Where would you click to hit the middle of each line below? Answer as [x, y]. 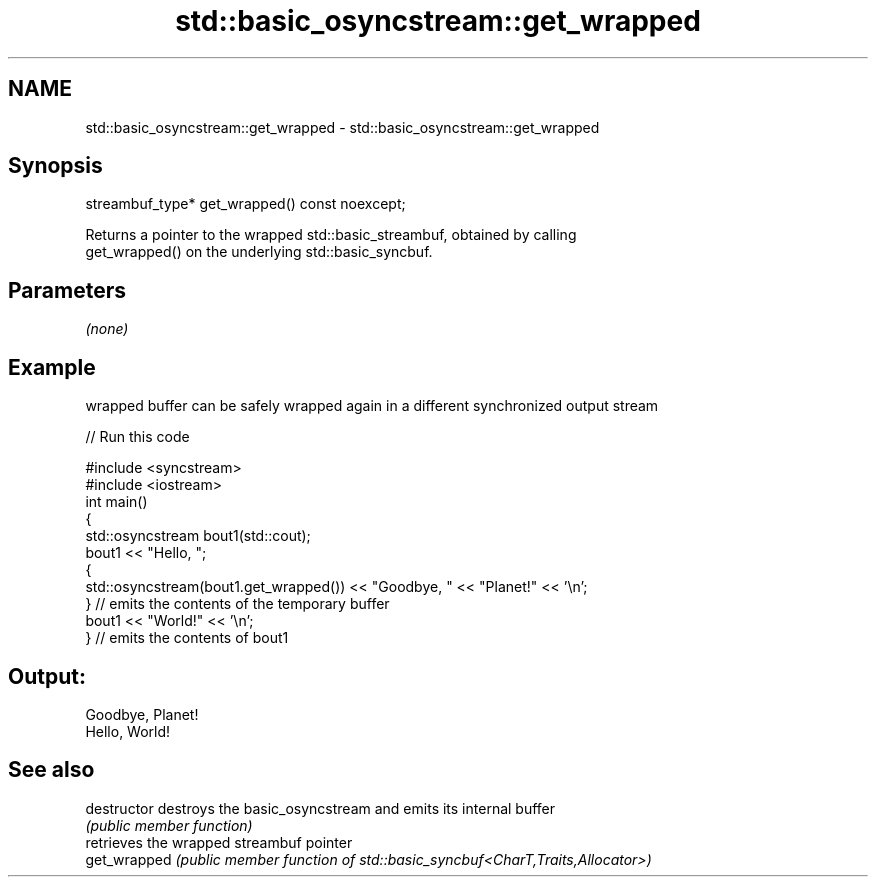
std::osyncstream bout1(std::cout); [198, 536]
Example [52, 367]
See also [51, 770]
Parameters [67, 290]
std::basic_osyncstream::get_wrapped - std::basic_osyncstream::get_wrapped [342, 127]
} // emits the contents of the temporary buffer [237, 604]
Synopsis [55, 166]
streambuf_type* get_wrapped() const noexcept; [245, 204]
